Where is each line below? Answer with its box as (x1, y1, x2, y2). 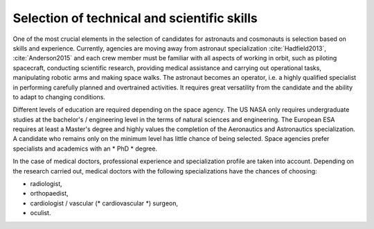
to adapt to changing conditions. (12, 92, 105, 101)
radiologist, (30, 180, 62, 188)
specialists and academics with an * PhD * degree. (12, 144, 158, 153)
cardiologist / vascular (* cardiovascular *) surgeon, (30, 198, 179, 207)
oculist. (30, 209, 51, 217)
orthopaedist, (30, 189, 69, 198)
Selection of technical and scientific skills (12, 10, 258, 26)
